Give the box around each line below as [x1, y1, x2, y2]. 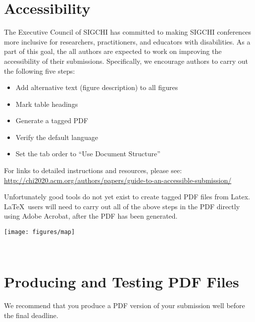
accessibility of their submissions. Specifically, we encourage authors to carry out [4, 55, 249, 66]
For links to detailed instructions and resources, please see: [4, 165, 182, 176]
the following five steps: [4, 65, 75, 76]
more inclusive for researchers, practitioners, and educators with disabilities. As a [4, 36, 251, 46]
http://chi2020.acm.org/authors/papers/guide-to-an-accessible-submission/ [4, 175, 232, 185]
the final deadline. [4, 310, 58, 320]
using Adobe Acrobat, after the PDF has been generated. [4, 211, 178, 221]
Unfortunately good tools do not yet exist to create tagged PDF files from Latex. [4, 191, 250, 202]
